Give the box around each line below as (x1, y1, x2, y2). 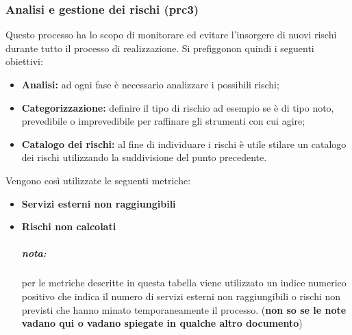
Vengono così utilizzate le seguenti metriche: (5, 173, 191, 187)
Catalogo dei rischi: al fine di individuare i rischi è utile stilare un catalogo (21, 136, 347, 151)
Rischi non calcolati (21, 219, 116, 234)
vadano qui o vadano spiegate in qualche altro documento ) (21, 316, 303, 330)
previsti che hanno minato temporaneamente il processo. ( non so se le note (21, 302, 347, 317)
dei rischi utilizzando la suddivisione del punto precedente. (21, 150, 267, 164)
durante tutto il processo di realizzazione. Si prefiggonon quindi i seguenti (5, 40, 314, 55)
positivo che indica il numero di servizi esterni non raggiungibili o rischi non (21, 288, 341, 303)
